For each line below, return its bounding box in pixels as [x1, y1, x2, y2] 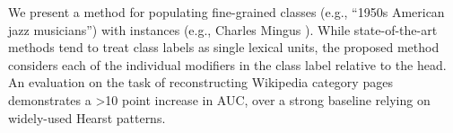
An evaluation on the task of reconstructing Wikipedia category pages [8, 73, 393, 92]
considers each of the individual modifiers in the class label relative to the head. [8, 55, 447, 74]
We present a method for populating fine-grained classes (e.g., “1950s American [8, 3, 445, 21]
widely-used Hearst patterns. [8, 108, 166, 127]
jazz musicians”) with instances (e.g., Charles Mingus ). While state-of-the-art [8, 20, 438, 39]
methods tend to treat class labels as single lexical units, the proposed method [8, 38, 440, 57]
